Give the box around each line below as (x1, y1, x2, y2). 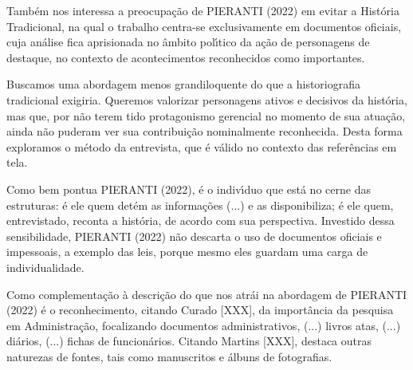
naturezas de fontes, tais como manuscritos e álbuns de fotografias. (6, 348, 332, 364)
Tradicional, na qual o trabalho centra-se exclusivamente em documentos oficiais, (6, 18, 402, 34)
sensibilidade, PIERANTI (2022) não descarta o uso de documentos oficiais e (6, 227, 382, 244)
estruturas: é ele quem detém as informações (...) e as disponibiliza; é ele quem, (6, 196, 394, 213)
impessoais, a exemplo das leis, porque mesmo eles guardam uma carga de (6, 243, 368, 260)
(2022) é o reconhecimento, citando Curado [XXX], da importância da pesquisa (6, 301, 394, 318)
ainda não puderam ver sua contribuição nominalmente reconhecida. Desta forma (6, 123, 403, 140)
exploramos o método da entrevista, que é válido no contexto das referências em (6, 138, 397, 155)
